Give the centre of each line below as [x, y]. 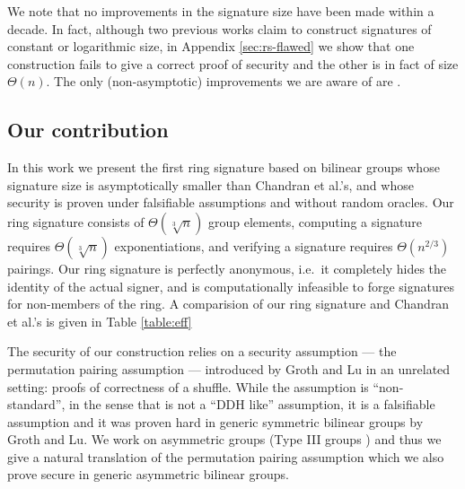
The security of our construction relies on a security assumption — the [202, 351]
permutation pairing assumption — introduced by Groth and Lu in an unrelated [229, 368]
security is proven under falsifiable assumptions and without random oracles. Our [231, 202]
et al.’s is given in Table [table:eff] [100, 321]
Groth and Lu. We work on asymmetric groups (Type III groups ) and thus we [224, 439]
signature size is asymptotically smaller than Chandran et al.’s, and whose [211, 184]
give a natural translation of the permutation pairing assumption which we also [226, 456]
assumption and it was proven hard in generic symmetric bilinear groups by [215, 421]
